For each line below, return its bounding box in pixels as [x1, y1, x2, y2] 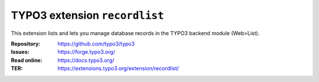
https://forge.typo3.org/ [57, 49, 115, 56]
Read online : [11, 56, 43, 64]
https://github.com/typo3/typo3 [57, 40, 135, 47]
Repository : [11, 40, 41, 47]
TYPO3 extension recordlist [11, 9, 164, 22]
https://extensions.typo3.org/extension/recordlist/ [57, 65, 180, 72]
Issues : [11, 49, 30, 56]
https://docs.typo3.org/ [57, 56, 115, 64]
